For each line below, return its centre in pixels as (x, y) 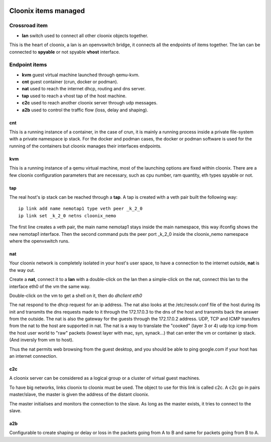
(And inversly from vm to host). (41, 340)
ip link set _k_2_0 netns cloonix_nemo (67, 215)
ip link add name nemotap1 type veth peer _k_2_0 (81, 209)
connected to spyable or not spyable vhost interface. (65, 52)
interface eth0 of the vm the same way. (50, 286)
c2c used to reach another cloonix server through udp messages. (90, 103)
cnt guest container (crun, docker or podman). (70, 82)
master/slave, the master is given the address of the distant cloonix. (79, 394)
